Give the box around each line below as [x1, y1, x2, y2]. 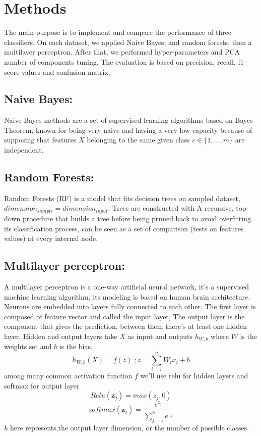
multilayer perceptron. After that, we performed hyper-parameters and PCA [4, 46, 240, 57]
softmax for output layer [4, 380, 80, 391]
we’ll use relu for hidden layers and [140, 370, 248, 381]
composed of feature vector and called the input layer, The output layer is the [4, 311, 245, 321]
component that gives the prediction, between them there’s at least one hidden [4, 321, 247, 331]
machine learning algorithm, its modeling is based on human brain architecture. [4, 291, 250, 302]
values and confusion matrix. [22, 66, 110, 77]
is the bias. [59, 341, 93, 352]
